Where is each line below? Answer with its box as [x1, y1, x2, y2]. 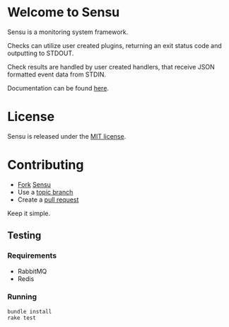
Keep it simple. [7, 209, 51, 217]
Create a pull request [17, 195, 79, 204]
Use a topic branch [17, 188, 74, 196]
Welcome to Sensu [7, 4, 120, 21]
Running [7, 292, 37, 302]
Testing [7, 229, 42, 241]
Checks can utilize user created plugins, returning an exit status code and [7, 41, 223, 50]
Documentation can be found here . [7, 84, 110, 92]
